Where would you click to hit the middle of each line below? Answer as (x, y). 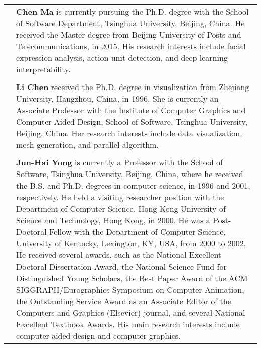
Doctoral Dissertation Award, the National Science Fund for (121, 266)
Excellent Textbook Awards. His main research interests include (128, 324)
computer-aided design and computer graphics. (98, 336)
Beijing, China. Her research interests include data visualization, (129, 133)
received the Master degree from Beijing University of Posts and (129, 34)
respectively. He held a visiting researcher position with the (120, 197)
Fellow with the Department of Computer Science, (138, 232)
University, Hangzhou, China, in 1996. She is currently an (117, 98)
